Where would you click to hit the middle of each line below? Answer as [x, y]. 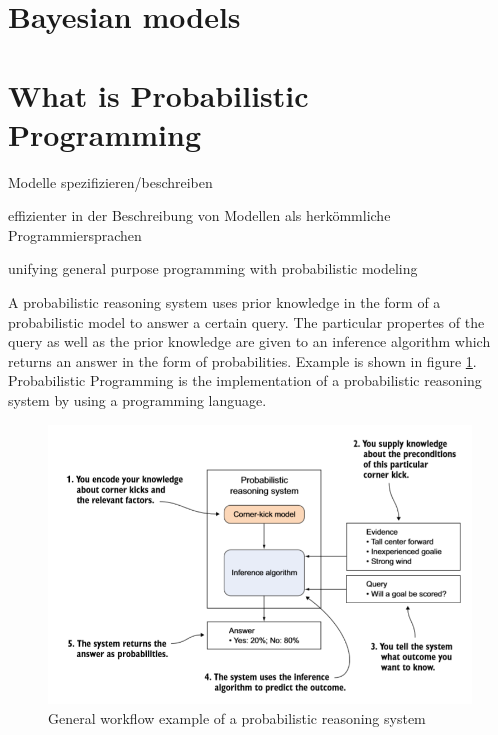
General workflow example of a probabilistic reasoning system [237, 717]
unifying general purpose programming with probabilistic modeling [213, 268]
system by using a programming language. [137, 400]
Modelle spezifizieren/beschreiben [110, 181]
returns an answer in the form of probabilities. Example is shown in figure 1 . [242, 360]
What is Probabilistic [158, 94]
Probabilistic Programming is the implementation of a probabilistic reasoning [245, 380]
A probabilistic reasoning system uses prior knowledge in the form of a [224, 302]
